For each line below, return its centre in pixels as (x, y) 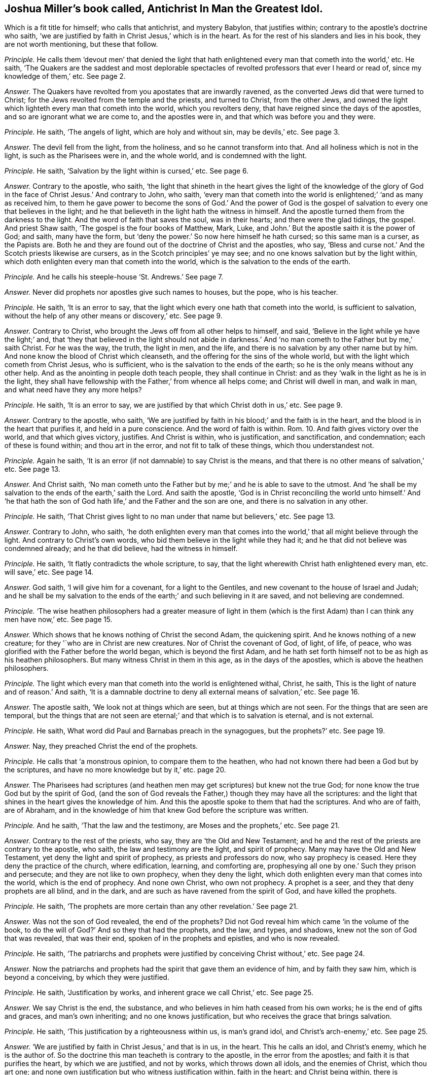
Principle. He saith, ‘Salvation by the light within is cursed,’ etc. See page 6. (126, 171)
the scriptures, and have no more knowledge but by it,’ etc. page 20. (115, 770)
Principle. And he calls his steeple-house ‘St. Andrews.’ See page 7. (114, 277)
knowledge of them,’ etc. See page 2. (65, 76)
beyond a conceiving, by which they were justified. (87, 977)
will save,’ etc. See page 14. (49, 572)
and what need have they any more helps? (73, 390)
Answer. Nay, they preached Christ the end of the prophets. (101, 746)
